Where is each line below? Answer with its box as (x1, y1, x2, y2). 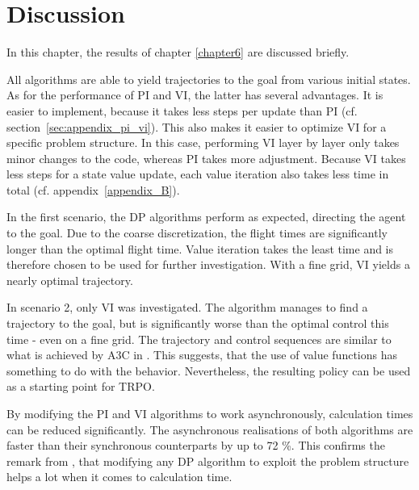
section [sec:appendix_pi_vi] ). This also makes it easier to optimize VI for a (6, 118, 387, 135)
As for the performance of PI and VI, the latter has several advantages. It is (6, 86, 383, 103)
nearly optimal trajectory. (6, 271, 133, 288)
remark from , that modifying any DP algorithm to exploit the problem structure (6, 452, 409, 469)
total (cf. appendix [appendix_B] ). (6, 181, 180, 198)
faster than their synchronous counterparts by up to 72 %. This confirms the (6, 437, 385, 454)
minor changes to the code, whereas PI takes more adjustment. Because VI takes (6, 149, 406, 166)
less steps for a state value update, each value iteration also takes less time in (6, 165, 389, 182)
